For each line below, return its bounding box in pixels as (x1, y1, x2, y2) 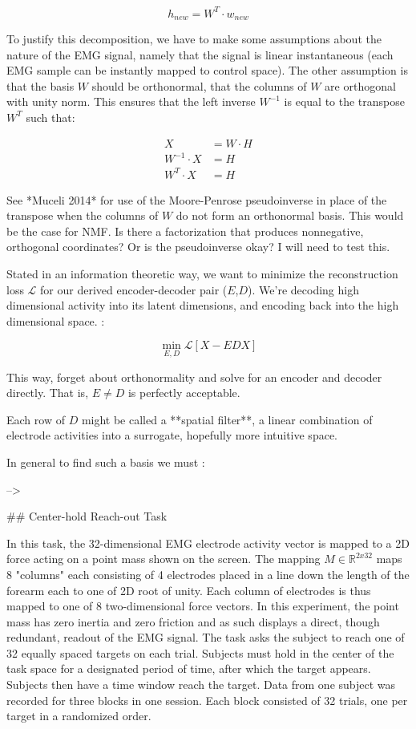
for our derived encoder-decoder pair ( (40, 281, 228, 298)
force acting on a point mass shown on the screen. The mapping (6, 550, 321, 567)
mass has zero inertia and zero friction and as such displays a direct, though (6, 613, 380, 630)
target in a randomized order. (6, 707, 151, 724)
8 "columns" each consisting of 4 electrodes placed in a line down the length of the (6, 565, 410, 582)
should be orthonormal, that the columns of (91, 77, 307, 94)
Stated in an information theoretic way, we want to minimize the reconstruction (6, 265, 398, 281)
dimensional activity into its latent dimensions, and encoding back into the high (6, 297, 399, 314)
